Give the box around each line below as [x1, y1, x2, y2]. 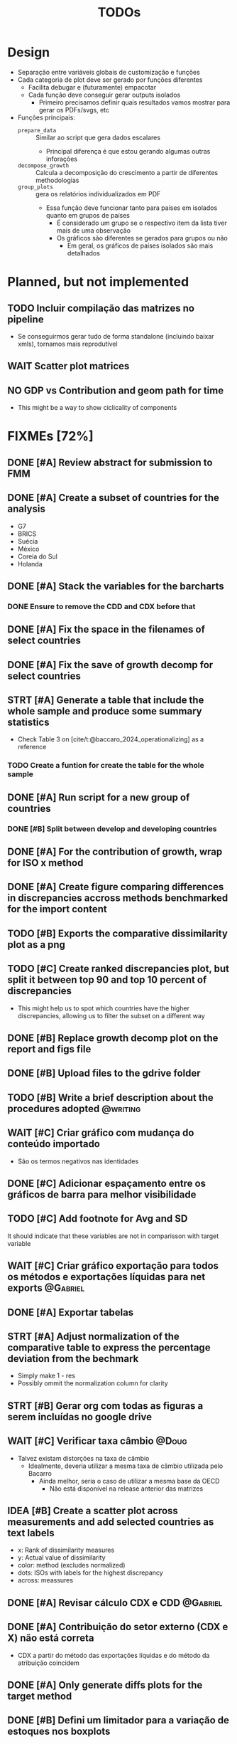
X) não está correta [7, 1632, 94, 1644]
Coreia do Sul [17, 552, 58, 561]
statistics [7, 717, 50, 729]
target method [7, 1691, 72, 1703]
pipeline [7, 313, 44, 325]
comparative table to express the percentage [7, 1342, 211, 1354]
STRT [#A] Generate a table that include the [7, 694, 204, 707]
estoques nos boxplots [7, 1725, 111, 1738]
